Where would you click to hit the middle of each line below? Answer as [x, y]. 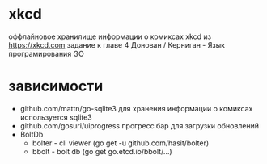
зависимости [56, 86]
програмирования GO [47, 53]
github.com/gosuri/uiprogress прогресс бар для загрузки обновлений [140, 125]
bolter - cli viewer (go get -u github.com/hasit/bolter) [121, 143]
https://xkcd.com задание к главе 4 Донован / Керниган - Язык [117, 44]
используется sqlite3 [56, 117]
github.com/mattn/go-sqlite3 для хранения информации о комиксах [136, 108]
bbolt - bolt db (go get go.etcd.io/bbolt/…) [102, 151]
